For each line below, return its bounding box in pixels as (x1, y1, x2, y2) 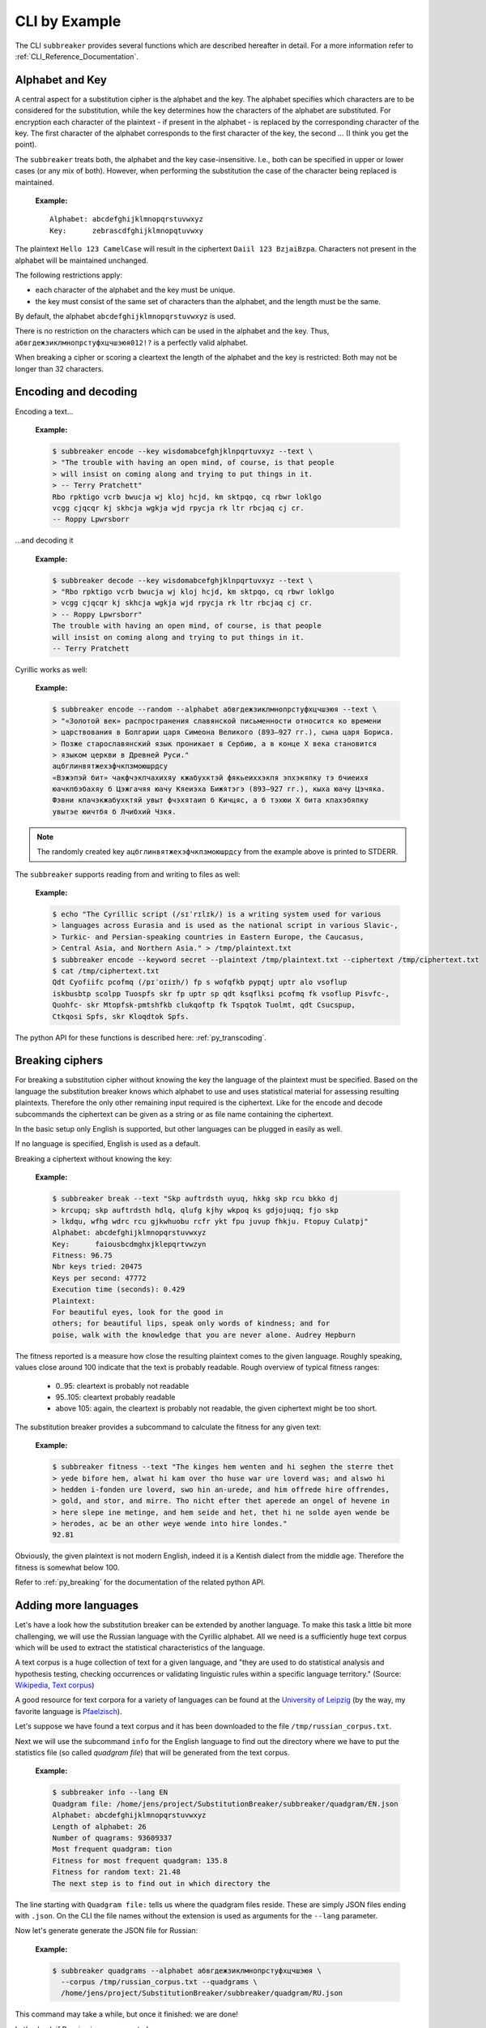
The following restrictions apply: (15, 270, 123, 280)
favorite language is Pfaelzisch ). (15, 1706, 122, 1716)
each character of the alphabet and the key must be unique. (35, 285, 235, 295)
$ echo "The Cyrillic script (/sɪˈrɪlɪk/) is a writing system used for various (52, 909, 382, 918)
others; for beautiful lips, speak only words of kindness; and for (52, 1319, 330, 1328)
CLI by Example (15, 12, 122, 30)
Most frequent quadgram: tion (52, 1845, 173, 1854)
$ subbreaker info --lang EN (52, 1788, 168, 1797)
